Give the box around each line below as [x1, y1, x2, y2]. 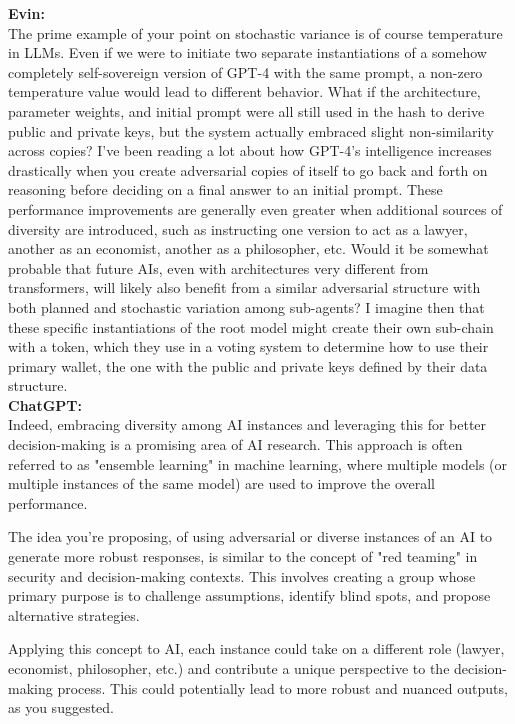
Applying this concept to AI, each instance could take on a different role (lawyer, [8, 638, 505, 659]
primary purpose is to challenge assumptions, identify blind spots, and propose [8, 585, 491, 606]
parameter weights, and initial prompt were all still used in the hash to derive [8, 100, 485, 121]
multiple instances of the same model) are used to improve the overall [8, 473, 435, 494]
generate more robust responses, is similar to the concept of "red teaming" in [8, 546, 478, 567]
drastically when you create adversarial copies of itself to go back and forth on [8, 159, 488, 180]
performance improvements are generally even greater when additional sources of [8, 198, 503, 219]
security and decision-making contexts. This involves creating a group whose [8, 565, 476, 586]
